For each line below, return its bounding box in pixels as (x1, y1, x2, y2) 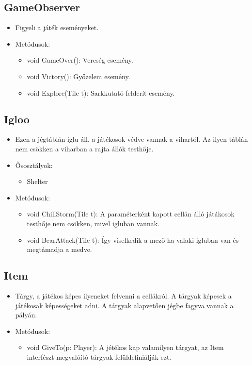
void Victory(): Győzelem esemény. (27, 71, 130, 81)
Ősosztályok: (15, 160, 53, 170)
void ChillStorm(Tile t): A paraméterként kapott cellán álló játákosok (27, 209, 235, 219)
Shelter (27, 176, 48, 186)
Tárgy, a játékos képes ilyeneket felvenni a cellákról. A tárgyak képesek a (15, 290, 232, 300)
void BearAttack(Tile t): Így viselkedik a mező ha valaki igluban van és (27, 234, 239, 245)
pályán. (15, 310, 37, 320)
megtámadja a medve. (27, 244, 92, 254)
